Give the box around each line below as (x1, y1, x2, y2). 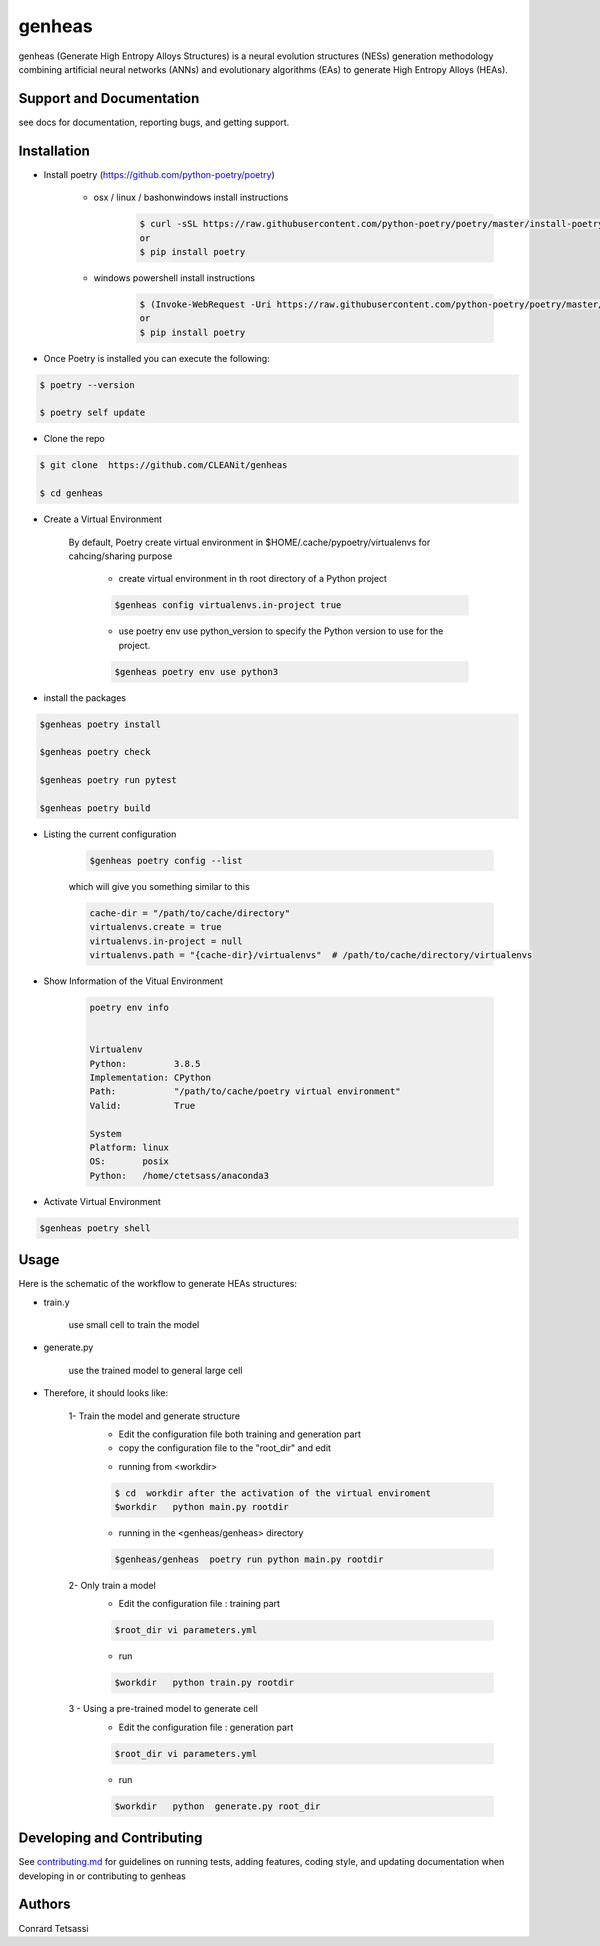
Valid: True (89, 1100, 196, 1111)
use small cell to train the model (68, 1318, 200, 1330)
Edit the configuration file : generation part (118, 1721, 294, 1733)
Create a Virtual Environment (43, 513, 163, 525)
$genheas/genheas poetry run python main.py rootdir (114, 1554, 384, 1565)
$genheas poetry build (39, 802, 151, 814)
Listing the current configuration (43, 828, 177, 840)
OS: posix (89, 1156, 170, 1167)
